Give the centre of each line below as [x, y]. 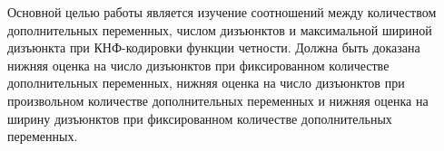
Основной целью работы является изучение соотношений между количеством [222, 12]
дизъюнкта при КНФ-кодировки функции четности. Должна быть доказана [214, 47]
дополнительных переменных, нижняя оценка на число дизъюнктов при [206, 83]
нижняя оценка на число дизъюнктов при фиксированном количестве [198, 65]
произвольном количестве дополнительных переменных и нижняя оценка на [218, 100]
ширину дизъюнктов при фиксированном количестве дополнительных [200, 118]
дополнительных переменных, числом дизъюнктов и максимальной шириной [220, 29]
